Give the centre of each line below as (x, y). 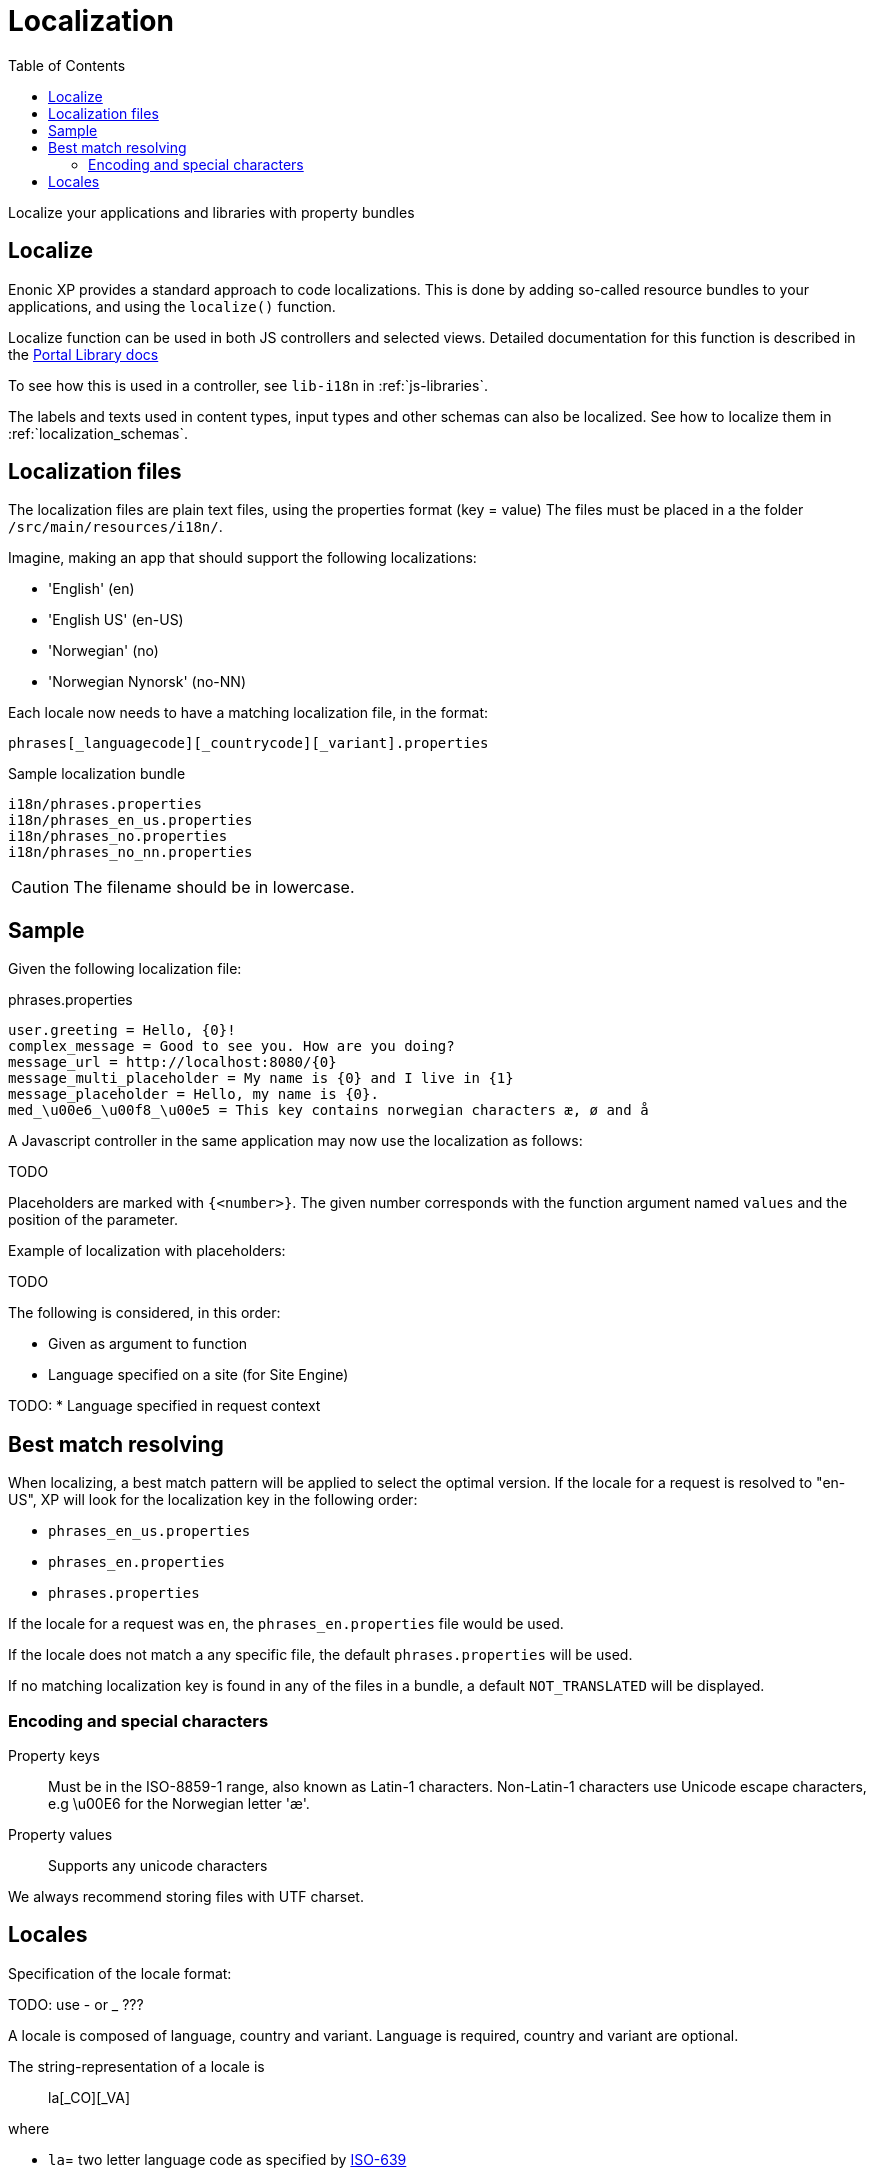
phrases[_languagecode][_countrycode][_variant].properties (248, 743)
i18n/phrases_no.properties (118, 836)
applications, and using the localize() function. (172, 306)
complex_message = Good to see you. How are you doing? (231, 1046)
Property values (60, 1834)
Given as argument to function (148, 1344)
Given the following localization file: (125, 969)
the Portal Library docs (83, 354)
